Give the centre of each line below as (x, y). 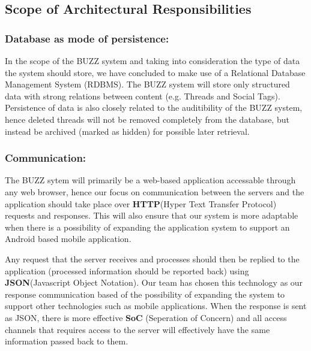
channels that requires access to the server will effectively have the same (137, 329)
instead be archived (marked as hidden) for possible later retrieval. (127, 131)
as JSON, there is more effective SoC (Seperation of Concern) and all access (146, 317)
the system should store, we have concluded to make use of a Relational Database (155, 72)
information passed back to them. (67, 341)
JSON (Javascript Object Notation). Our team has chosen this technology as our (154, 282)
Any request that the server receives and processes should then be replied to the (152, 258)
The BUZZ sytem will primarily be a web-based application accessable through (150, 180)
